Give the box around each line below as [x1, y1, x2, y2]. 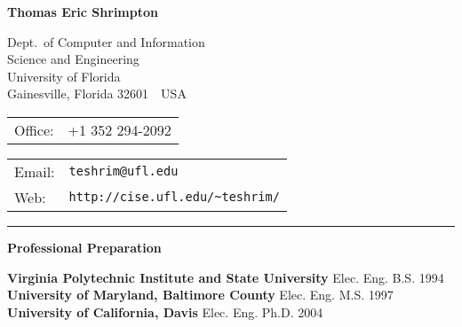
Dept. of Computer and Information [7, 32, 205, 51]
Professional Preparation [7, 237, 162, 256]
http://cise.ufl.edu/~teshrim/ [68, 190, 280, 205]
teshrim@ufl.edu [68, 164, 179, 179]
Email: [14, 160, 55, 182]
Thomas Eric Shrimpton [7, 3, 158, 20]
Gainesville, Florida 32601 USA [7, 84, 187, 103]
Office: [14, 119, 54, 140]
